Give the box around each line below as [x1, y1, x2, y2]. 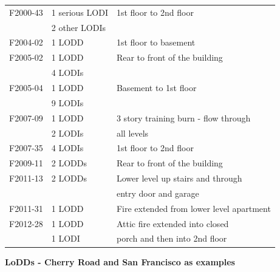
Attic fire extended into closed [116, 217, 229, 229]
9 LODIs [51, 96, 84, 109]
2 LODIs [51, 126, 84, 139]
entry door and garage [116, 186, 199, 199]
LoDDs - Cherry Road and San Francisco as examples [5, 255, 235, 268]
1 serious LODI [51, 5, 108, 18]
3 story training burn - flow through [116, 111, 251, 124]
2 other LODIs [51, 21, 106, 33]
